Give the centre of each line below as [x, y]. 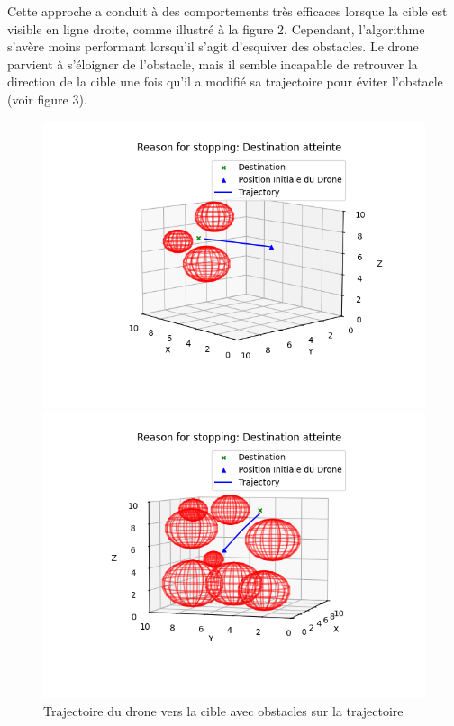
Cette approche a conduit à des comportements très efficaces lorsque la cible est [227, 11]
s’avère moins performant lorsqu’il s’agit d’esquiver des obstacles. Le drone [213, 46]
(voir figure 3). [47, 99]
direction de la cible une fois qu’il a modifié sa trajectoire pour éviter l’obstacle [225, 82]
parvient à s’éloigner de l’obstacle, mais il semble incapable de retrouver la [213, 64]
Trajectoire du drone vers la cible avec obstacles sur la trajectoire [223, 710]
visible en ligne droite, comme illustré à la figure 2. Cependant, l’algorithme [216, 28]
